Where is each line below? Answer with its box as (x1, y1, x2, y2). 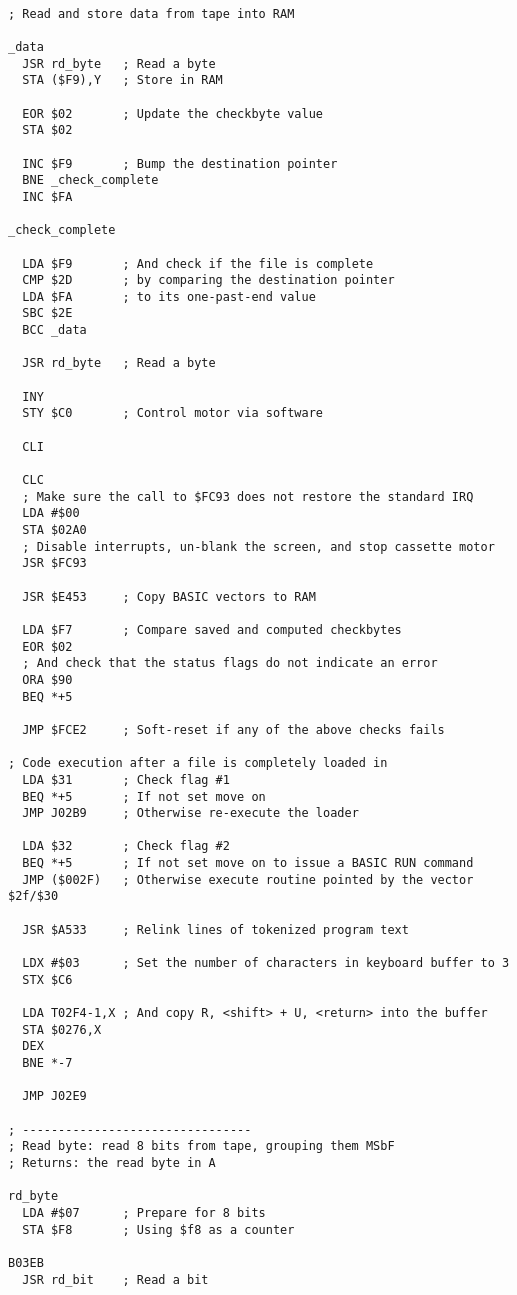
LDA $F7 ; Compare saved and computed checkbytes (22, 622, 402, 637)
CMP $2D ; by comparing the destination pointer (22, 273, 395, 288)
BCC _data (22, 323, 87, 338)
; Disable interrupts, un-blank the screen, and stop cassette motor (22, 539, 495, 554)
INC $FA (22, 189, 73, 204)
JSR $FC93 (22, 556, 87, 571)
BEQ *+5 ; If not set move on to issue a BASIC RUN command (22, 856, 474, 871)
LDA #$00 (22, 506, 80, 521)
